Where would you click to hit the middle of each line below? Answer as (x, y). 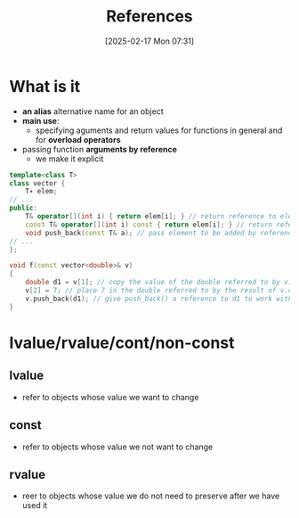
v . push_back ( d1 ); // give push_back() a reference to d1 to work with (159, 299)
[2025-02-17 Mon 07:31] (149, 41)
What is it (45, 86)
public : (24, 208)
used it (35, 506)
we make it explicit (69, 159)
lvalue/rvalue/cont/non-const (122, 343)
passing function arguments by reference (100, 149)
